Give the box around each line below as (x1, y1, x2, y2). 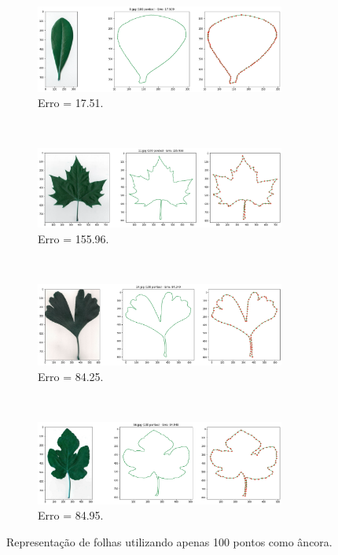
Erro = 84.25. (38, 368, 104, 384)
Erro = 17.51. (38, 94, 104, 111)
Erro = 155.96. (38, 230, 109, 246)
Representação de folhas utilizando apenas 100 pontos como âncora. (6, 534, 332, 550)
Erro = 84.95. (38, 507, 104, 524)
